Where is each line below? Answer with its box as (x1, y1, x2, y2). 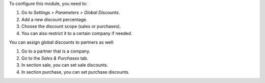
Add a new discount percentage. (21, 16, 88, 22)
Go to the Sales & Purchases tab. (21, 55, 88, 61)
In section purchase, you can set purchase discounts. (21, 69, 130, 75)
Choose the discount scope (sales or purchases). (21, 24, 121, 29)
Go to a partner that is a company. (21, 48, 90, 54)
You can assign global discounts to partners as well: (9, 39, 115, 45)
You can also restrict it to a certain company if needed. (21, 30, 132, 36)
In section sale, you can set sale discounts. (21, 62, 108, 68)
